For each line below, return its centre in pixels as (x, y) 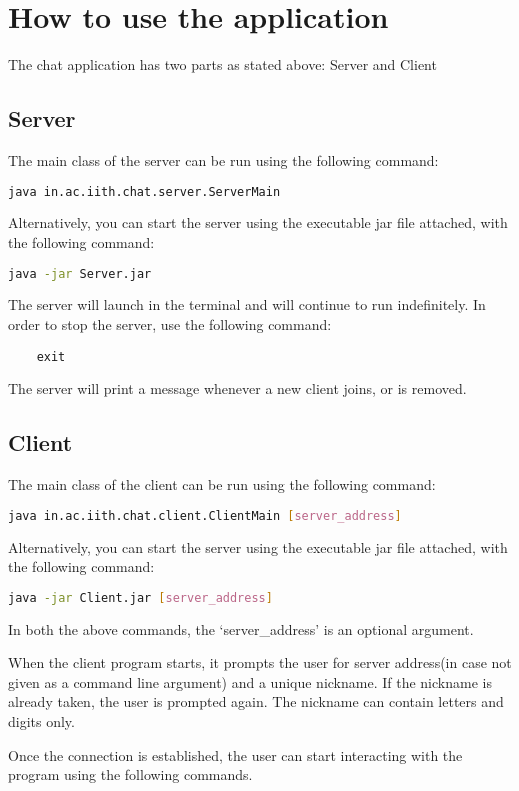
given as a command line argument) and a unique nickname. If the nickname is (250, 681)
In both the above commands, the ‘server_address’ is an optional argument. (241, 628)
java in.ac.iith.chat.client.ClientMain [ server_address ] (205, 515)
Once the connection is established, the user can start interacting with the (235, 754)
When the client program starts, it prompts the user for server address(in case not (260, 662)
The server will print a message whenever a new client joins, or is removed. (237, 388)
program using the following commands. (130, 774)
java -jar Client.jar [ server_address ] (140, 597)
